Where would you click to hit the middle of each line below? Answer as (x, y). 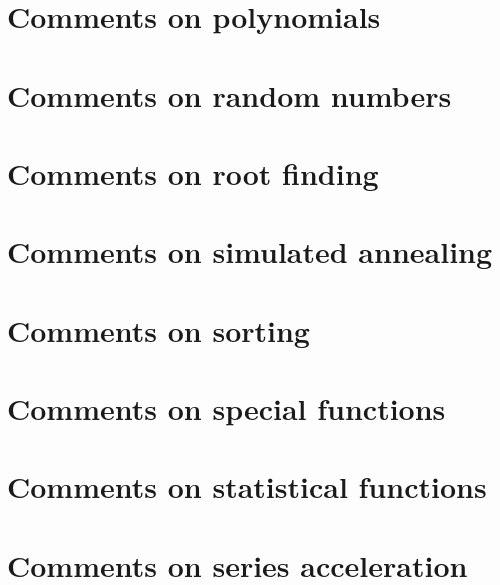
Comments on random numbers (229, 94)
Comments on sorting (158, 329)
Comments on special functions (226, 408)
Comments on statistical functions (247, 486)
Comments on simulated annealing (250, 251)
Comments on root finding (193, 172)
